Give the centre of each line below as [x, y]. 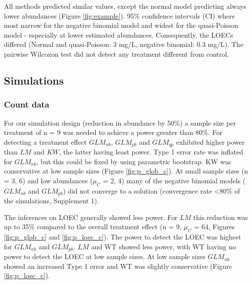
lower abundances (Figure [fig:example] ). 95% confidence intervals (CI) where [120, 15]
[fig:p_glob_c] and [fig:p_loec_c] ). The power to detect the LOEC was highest [123, 237]
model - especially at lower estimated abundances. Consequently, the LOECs [119, 34]
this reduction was [220, 217]
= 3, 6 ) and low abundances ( [48, 180]
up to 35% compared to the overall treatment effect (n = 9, [93, 227]
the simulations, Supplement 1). [52, 201]
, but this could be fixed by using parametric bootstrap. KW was [134, 161]
